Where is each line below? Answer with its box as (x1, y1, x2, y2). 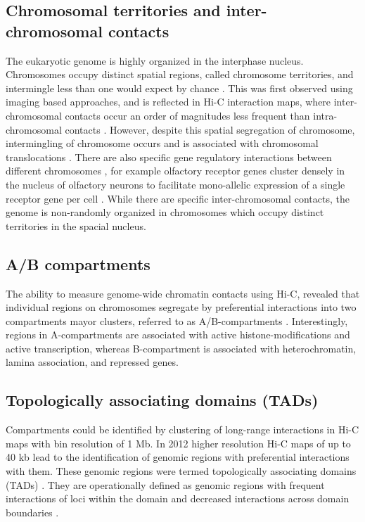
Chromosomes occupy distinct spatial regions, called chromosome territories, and (6, 67, 354, 82)
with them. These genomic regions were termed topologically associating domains (6, 464, 357, 478)
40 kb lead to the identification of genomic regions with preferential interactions (6, 450, 350, 464)
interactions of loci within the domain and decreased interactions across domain (6, 491, 350, 506)
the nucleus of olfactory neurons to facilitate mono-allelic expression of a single (6, 177, 345, 191)
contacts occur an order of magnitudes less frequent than (65, 108, 310, 122)
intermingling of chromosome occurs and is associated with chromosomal (6, 136, 319, 151)
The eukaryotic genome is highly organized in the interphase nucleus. (6, 53, 304, 68)
